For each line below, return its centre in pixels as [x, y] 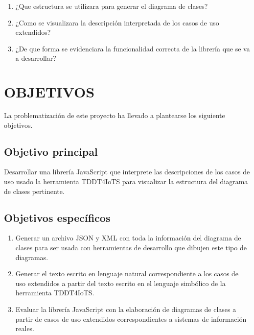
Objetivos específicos [57, 217]
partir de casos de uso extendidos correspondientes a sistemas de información [131, 319]
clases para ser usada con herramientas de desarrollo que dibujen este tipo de [131, 248]
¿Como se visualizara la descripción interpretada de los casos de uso [117, 22]
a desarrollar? [36, 58]
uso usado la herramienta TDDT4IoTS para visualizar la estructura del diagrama [126, 181]
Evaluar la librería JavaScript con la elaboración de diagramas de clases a [126, 309]
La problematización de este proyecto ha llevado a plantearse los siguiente [115, 115]
